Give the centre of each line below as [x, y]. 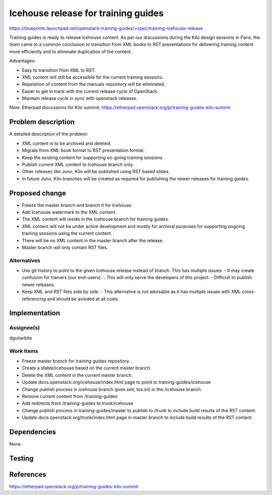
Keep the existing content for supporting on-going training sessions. [93, 157]
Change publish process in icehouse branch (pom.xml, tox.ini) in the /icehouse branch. [112, 389]
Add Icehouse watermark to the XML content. [69, 212]
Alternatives [25, 260]
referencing [34, 299]
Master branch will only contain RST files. [65, 247]
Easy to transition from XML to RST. [59, 70]
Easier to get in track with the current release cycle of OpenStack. [90, 91]
